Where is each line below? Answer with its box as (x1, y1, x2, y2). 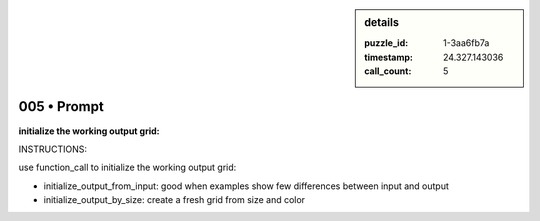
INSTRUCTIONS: (18, 143, 87, 155)
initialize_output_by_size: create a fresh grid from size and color (43, 194, 305, 206)
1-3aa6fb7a (443, 37, 490, 49)
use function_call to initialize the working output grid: (18, 161, 237, 174)
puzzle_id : (364, 37, 409, 49)
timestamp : (364, 51, 414, 63)
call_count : (364, 65, 412, 77)
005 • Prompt (18, 98, 104, 115)
